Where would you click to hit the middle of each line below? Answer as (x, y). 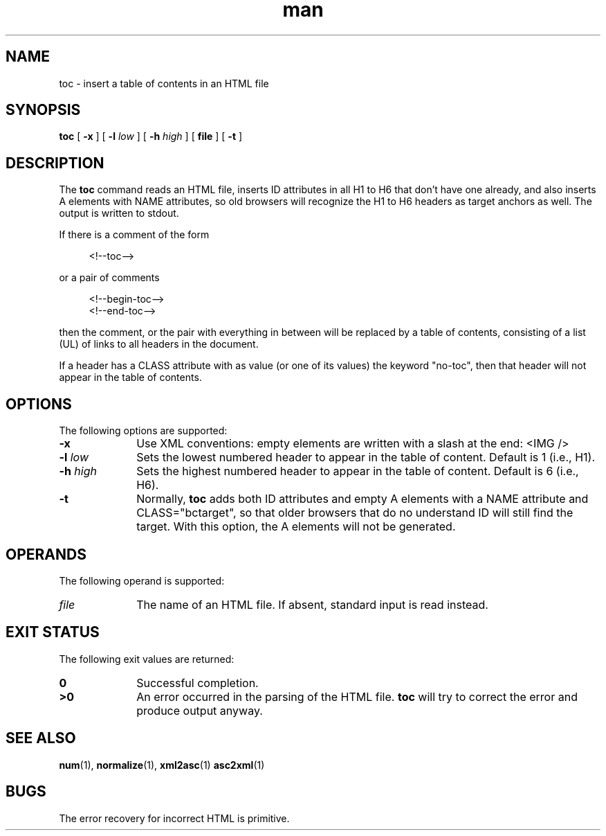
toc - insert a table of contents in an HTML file (164, 83)
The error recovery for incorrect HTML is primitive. (174, 818)
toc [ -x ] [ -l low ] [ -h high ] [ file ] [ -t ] (151, 136)
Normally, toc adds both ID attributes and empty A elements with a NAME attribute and (362, 499)
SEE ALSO (41, 738)
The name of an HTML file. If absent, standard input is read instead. (312, 604)
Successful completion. (198, 683)
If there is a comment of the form (134, 235)
